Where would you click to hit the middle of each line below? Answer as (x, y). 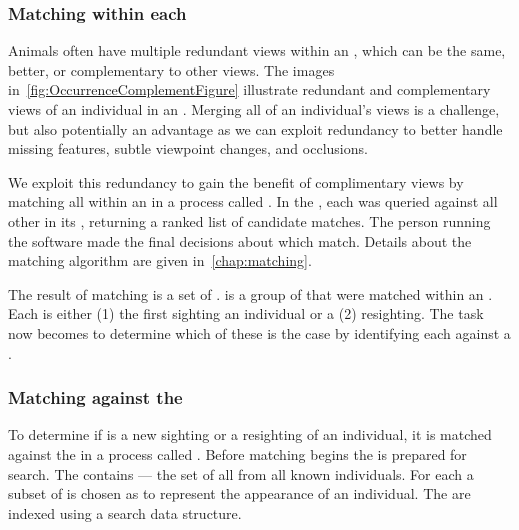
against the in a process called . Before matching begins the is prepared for (237, 453)
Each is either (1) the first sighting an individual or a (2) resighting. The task (246, 313)
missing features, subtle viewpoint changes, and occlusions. (188, 148)
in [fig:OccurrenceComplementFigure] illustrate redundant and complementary (249, 89)
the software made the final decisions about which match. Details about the (240, 240)
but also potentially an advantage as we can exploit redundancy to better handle (255, 128)
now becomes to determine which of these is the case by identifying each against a (259, 332)
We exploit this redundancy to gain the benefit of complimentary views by (236, 181)
